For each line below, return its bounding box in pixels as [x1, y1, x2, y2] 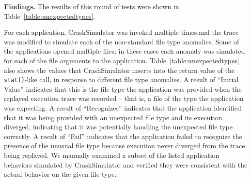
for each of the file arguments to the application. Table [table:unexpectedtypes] [4, 55, 239, 65]
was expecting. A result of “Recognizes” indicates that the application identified [4, 103, 241, 112]
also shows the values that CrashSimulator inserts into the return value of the [4, 65, 235, 75]
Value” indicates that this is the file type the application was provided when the [4, 84, 242, 94]
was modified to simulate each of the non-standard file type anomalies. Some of [4, 36, 239, 46]
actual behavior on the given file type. [4, 169, 117, 179]
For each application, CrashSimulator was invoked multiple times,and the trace [4, 27, 238, 37]
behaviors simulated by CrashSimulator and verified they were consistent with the [4, 159, 248, 169]
